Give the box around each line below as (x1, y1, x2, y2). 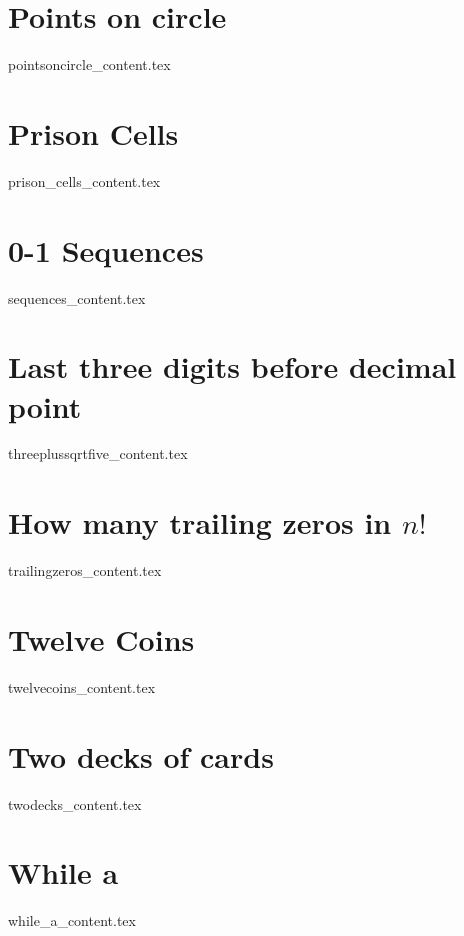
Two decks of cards (8, 735, 274, 776)
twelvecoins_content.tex (8, 676, 156, 697)
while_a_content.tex (8, 910, 136, 931)
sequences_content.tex (8, 287, 146, 308)
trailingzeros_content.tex (8, 560, 162, 581)
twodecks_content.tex (8, 793, 142, 814)
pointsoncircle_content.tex (8, 54, 171, 75)
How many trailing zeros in (8, 502, 392, 543)
